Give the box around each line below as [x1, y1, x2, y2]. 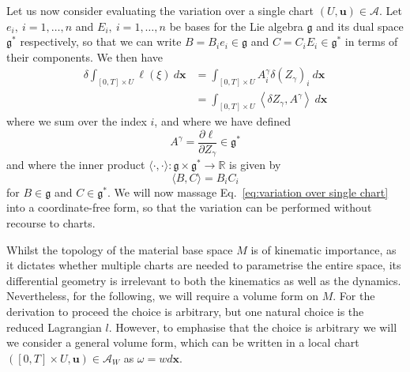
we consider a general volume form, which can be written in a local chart [6, 334, 359, 351]
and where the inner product [6, 156, 145, 173]
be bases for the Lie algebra [169, 17, 303, 34]
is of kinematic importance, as [250, 241, 397, 257]
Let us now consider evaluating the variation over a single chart [6, 2, 314, 18]
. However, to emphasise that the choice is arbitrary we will [108, 318, 397, 335]
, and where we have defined [154, 113, 292, 130]
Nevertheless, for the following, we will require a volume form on [6, 287, 319, 304]
